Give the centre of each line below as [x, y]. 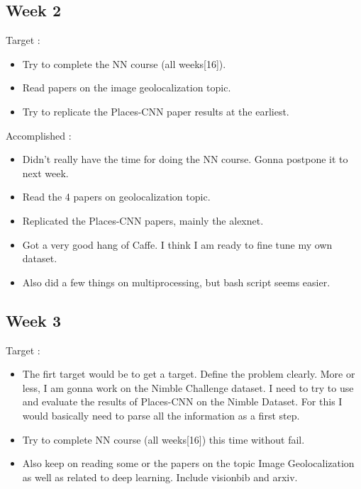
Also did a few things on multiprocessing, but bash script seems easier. [176, 282]
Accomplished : [39, 135]
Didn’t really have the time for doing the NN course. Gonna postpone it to [185, 159]
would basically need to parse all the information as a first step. [161, 415]
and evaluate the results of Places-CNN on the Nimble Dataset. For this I [182, 401]
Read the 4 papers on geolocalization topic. [116, 197]
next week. [45, 173]
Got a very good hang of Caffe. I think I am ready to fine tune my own [177, 244]
